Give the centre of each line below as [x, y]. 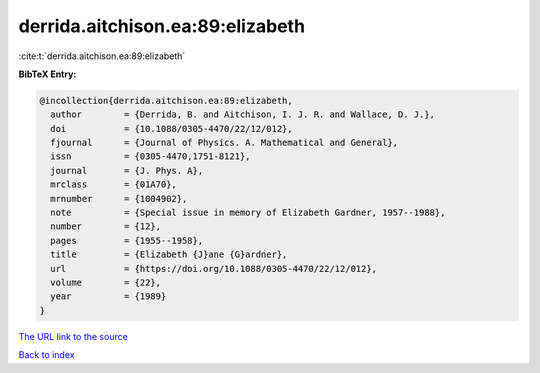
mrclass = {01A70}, [113, 184]
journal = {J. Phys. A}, [127, 170]
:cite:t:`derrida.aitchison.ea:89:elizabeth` [102, 56]
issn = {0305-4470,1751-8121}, [150, 156]
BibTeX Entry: [47, 74]
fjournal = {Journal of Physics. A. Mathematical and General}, [224, 143]
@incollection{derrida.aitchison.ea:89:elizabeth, [166, 100]
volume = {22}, [106, 282]
